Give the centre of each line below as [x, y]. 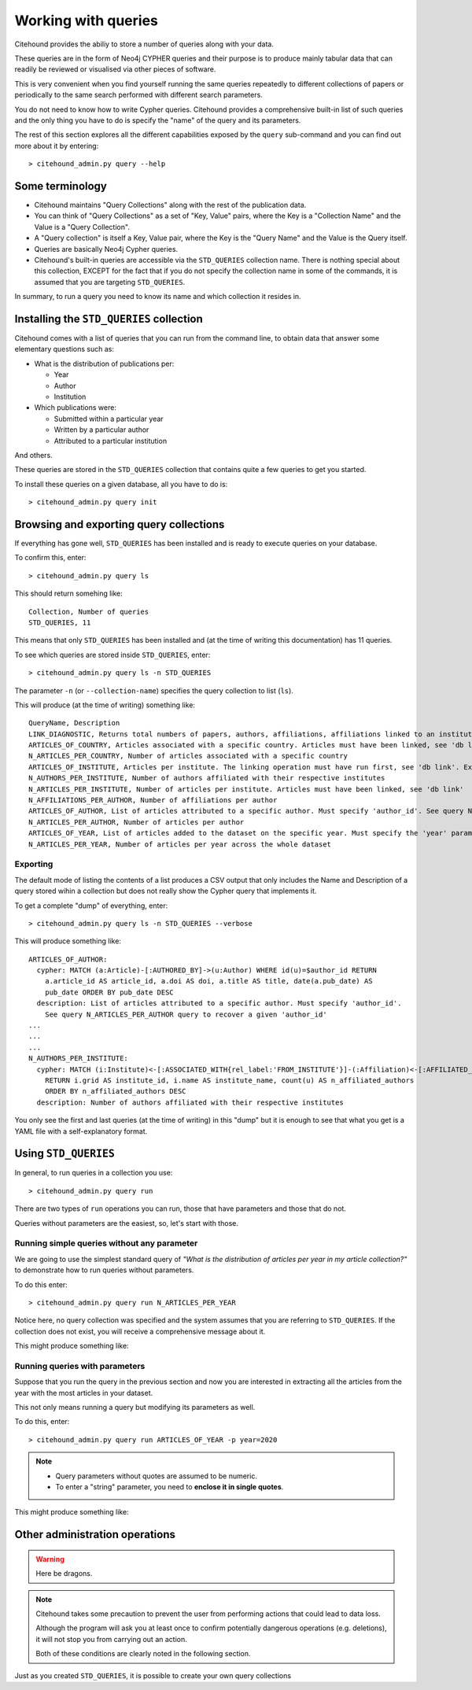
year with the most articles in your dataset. [84, 1393]
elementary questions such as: [64, 349]
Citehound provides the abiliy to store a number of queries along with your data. [144, 44]
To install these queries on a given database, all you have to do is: [121, 484]
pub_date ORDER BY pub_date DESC [109, 992]
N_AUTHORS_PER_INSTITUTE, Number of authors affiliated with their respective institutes [207, 778]
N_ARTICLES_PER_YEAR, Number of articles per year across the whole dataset [180, 844]
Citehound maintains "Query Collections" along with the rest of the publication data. [170, 205]
